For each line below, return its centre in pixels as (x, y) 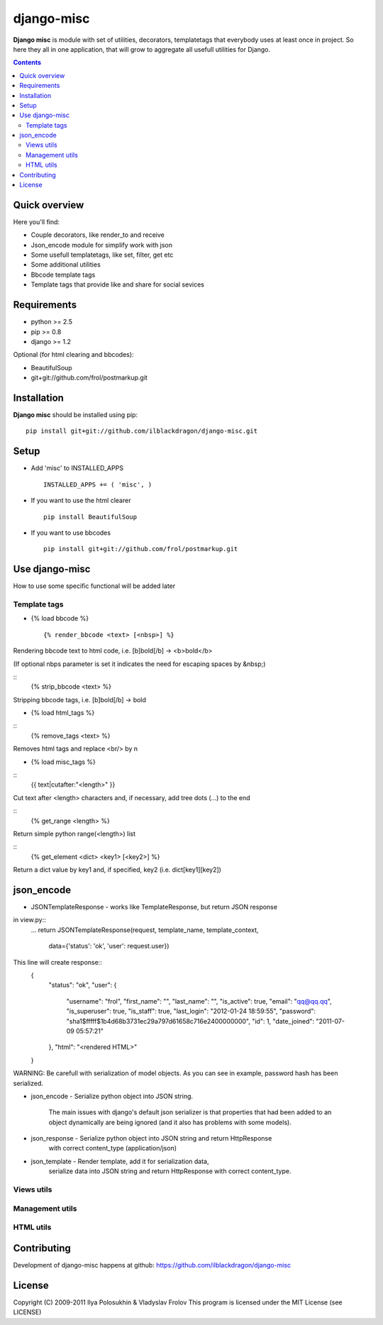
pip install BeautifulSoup (90, 517)
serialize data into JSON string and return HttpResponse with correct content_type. (170, 1171)
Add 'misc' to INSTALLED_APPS (77, 468)
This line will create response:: (57, 962)
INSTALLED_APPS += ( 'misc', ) (98, 484)
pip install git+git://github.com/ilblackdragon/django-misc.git (142, 431)
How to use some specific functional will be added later (94, 586)
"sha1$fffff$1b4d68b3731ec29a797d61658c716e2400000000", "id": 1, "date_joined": (190, 1021)
